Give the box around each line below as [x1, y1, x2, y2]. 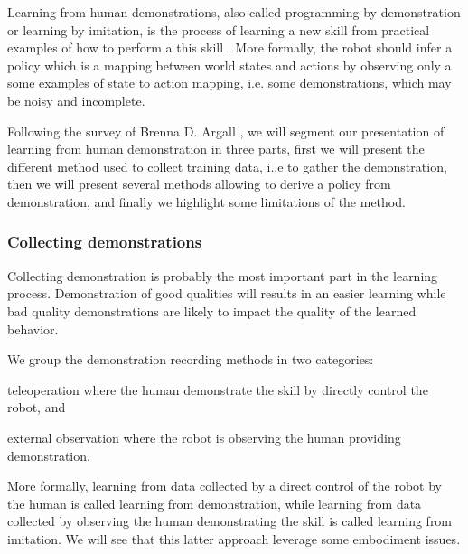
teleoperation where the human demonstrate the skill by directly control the [7, 380, 428, 399]
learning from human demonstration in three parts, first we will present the [7, 139, 425, 158]
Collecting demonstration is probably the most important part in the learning [7, 266, 438, 285]
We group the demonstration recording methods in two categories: [7, 350, 374, 369]
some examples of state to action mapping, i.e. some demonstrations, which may [7, 73, 452, 92]
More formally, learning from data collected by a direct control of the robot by [7, 476, 442, 495]
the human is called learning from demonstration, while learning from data [7, 493, 422, 512]
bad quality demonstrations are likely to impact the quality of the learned [7, 301, 417, 320]
